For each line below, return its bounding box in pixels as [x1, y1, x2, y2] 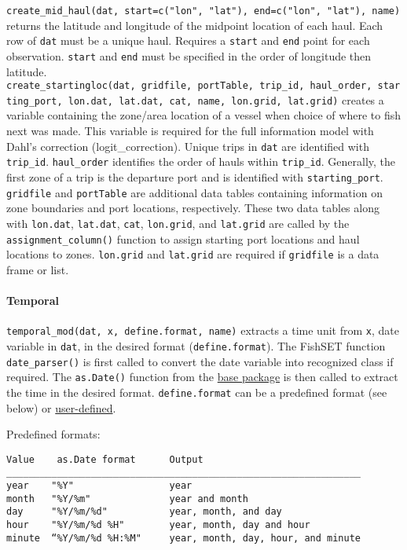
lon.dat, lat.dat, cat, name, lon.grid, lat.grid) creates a [68, 91, 384, 108]
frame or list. [6, 261, 69, 277]
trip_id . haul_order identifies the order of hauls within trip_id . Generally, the [6, 153, 396, 170]
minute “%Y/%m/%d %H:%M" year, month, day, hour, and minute [6, 532, 361, 544]
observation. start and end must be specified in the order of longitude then [6, 47, 372, 64]
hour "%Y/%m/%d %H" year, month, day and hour [6, 519, 310, 530]
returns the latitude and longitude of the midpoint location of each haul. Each [6, 16, 383, 33]
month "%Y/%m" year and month [6, 493, 248, 504]
